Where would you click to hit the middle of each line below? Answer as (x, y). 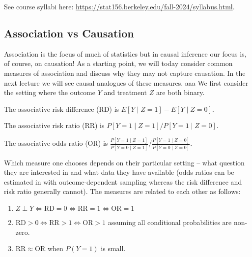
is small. (113, 248)
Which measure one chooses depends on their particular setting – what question (124, 162)
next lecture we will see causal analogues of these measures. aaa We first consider (126, 82)
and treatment (125, 92)
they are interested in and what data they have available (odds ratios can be (119, 172)
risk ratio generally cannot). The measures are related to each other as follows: (122, 191)
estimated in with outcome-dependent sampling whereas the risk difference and (123, 181)
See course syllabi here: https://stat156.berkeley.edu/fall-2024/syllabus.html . (119, 6)
